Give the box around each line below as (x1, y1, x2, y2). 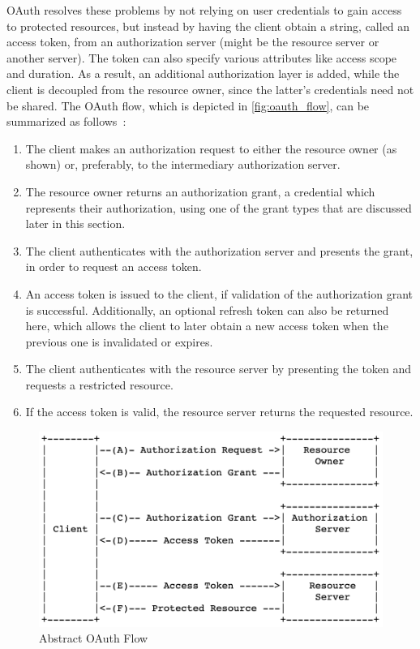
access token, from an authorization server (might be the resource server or (6, 33, 379, 50)
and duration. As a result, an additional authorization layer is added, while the (6, 65, 400, 82)
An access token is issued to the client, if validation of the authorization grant (25, 285, 414, 302)
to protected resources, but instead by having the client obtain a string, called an (6, 17, 410, 34)
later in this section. (25, 215, 126, 232)
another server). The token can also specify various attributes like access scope (6, 49, 397, 66)
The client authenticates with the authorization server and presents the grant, (25, 242, 414, 259)
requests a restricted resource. (25, 376, 174, 393)
